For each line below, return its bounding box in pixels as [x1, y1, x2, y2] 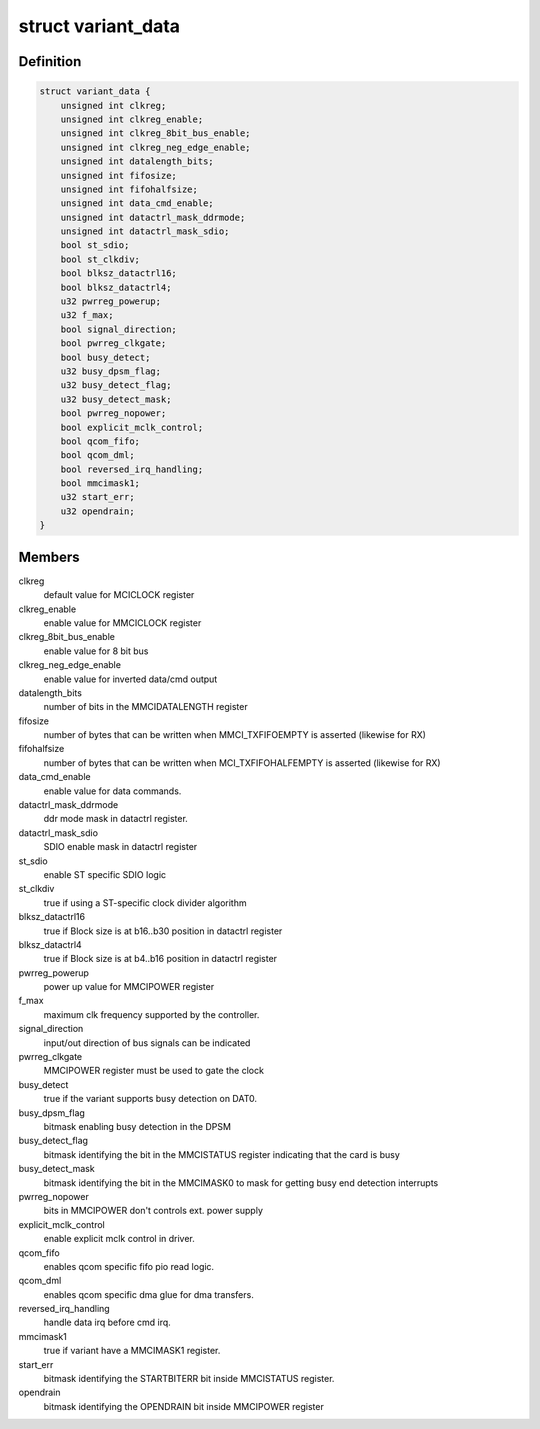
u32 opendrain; [60, 505, 135, 517]
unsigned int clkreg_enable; [60, 113, 204, 125]
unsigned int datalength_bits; [60, 156, 214, 167]
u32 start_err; [60, 491, 135, 503]
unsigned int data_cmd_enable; [60, 198, 214, 209]
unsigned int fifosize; [60, 170, 177, 181]
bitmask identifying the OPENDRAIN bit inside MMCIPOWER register [43, 1400, 324, 1412]
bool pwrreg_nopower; [60, 408, 167, 419]
